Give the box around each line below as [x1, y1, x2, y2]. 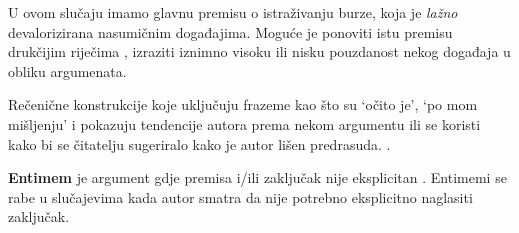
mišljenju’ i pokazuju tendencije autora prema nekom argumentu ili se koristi [8, 113, 481, 134]
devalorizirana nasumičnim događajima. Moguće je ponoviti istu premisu [8, 21, 453, 42]
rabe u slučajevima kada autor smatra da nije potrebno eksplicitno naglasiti [8, 186, 473, 207]
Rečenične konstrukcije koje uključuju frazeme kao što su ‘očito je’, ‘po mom [8, 94, 478, 115]
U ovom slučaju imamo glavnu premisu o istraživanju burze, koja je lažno [8, 2, 458, 22]
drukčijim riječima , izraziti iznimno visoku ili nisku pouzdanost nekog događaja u [8, 41, 511, 62]
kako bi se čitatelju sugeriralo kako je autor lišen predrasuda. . [8, 133, 391, 154]
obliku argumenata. [8, 60, 127, 81]
